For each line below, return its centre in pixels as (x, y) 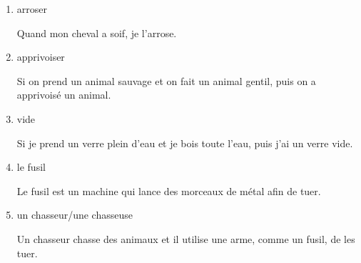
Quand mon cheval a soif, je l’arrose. (97, 33)
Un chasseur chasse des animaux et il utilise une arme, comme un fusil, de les (186, 238)
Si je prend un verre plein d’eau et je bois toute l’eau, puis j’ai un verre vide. (185, 143)
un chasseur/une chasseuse (75, 215)
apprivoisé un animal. (64, 95)
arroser (32, 9)
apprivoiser (41, 57)
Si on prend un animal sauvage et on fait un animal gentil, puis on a (166, 80)
